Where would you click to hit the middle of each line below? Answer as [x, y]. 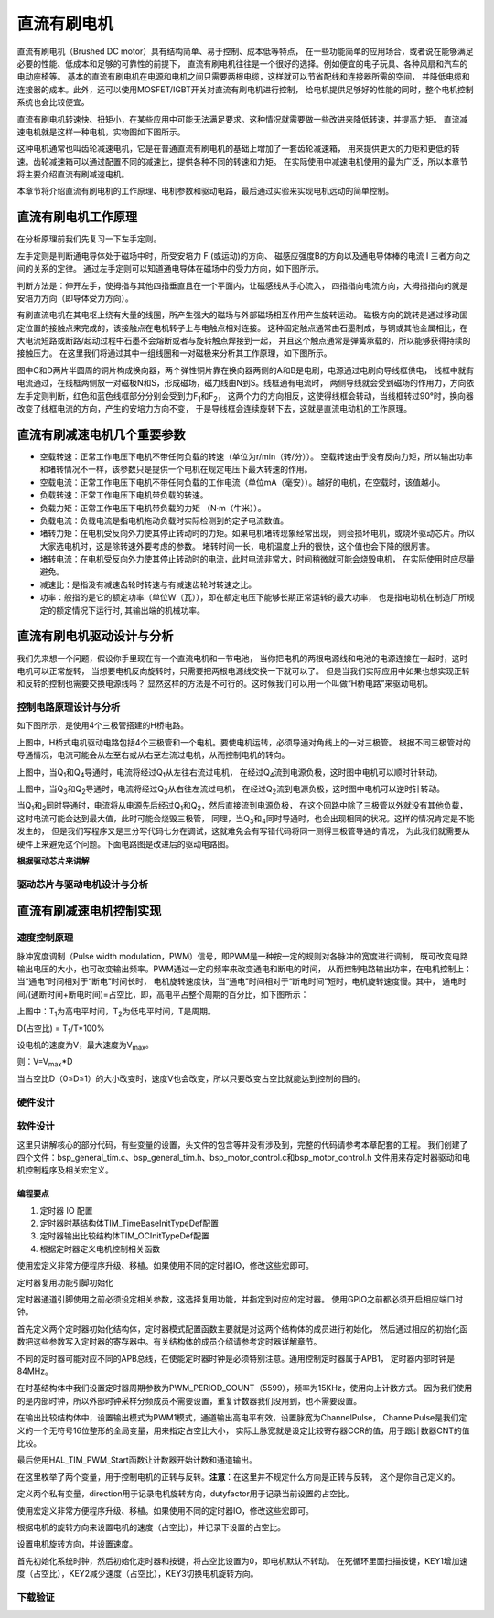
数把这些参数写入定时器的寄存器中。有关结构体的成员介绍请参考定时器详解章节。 [169, 1342]
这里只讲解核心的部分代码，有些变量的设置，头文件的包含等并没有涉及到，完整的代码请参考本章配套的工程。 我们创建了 [242, 1144]
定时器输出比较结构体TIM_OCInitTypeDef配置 [124, 1236]
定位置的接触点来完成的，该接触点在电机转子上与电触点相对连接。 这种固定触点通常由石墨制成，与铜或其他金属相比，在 [242, 327]
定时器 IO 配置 [66, 1210]
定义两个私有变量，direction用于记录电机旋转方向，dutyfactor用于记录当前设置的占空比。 [185, 1494]
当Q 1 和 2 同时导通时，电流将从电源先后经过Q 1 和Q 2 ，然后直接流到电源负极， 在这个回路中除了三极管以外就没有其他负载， [242, 807]
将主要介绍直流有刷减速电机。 [73, 175]
